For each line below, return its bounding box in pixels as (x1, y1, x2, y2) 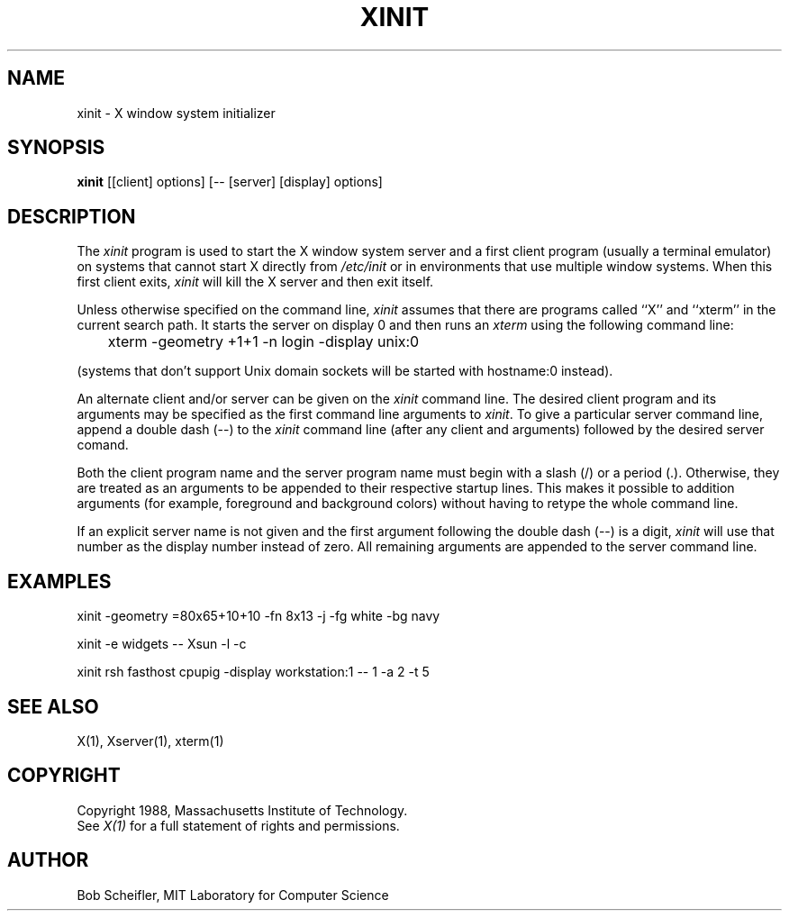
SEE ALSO (7, 695, 99, 718)
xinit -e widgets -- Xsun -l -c (77, 636, 247, 652)
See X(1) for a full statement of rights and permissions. (77, 817, 400, 833)
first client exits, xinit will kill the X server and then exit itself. (77, 274, 434, 290)
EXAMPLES (7, 569, 112, 593)
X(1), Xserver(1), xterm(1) (77, 732, 224, 749)
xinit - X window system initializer (77, 105, 276, 121)
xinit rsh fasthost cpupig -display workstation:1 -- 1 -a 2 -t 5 (77, 664, 430, 680)
